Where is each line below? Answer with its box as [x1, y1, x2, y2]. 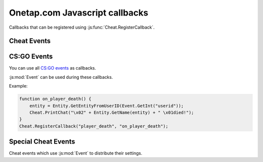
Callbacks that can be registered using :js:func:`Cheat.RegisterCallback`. [9, 24, 155, 30]
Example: [9, 83, 28, 89]
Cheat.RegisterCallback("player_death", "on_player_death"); [19, 123, 169, 129]
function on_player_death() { [19, 96, 92, 102]
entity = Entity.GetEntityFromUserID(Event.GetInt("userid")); [29, 103, 184, 108]
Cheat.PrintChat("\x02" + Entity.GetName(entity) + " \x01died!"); [29, 110, 194, 115]
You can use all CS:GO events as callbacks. [9, 65, 96, 71]
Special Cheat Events [9, 138, 75, 146]
